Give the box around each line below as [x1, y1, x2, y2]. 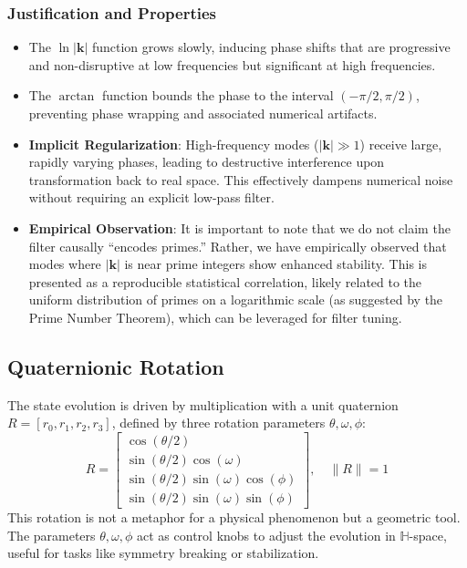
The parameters [7, 525, 96, 544]
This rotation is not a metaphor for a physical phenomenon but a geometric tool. [7, 508, 461, 527]
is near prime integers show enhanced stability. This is [124, 254, 427, 274]
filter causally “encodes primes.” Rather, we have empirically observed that [28, 236, 447, 255]
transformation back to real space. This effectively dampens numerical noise [28, 170, 453, 189]
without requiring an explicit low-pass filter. [28, 188, 275, 207]
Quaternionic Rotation [7, 352, 224, 380]
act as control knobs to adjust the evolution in [137, 525, 396, 544]
